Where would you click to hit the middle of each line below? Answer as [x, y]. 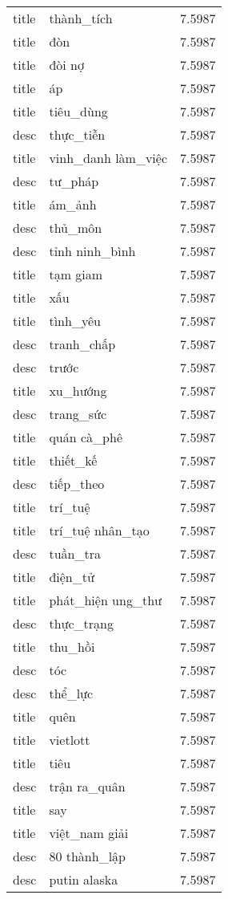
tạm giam [76, 274]
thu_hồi [72, 647]
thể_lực [71, 693]
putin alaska [84, 879]
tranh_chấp [82, 344]
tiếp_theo [77, 484]
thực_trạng [81, 623]
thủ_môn [76, 228]
